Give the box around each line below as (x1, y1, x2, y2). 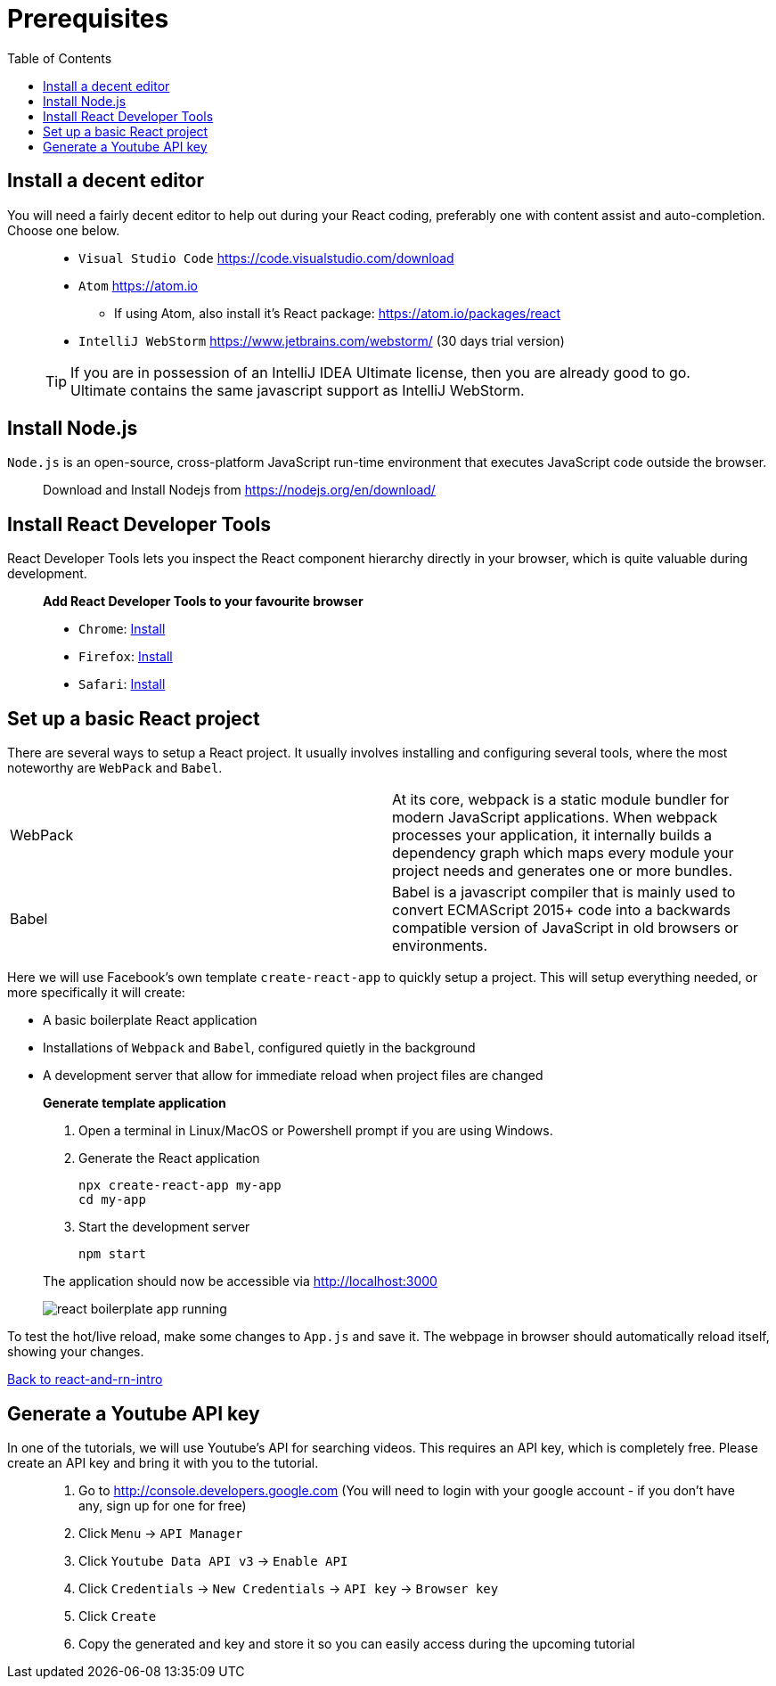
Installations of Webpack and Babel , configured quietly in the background (43, 1040, 476, 1056)
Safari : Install (78, 676, 166, 692)
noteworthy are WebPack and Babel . (7, 760, 223, 776)
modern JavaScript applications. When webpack (392, 808, 718, 827)
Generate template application (43, 1095, 226, 1111)
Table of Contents (7, 50, 112, 66)
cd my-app (78, 1192, 146, 1207)
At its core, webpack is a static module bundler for (392, 790, 730, 809)
